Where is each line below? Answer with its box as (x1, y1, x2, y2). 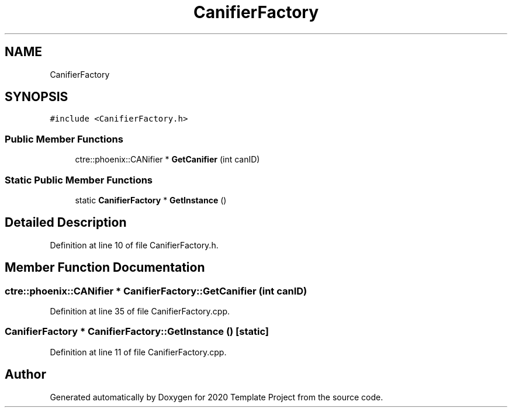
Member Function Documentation (5, 260, 205, 275)
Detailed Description (5, 215, 127, 230)
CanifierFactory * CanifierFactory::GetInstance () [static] (5, 326, 269, 338)
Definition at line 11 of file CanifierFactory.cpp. (50, 347, 227, 357)
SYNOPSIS (5, 89, 68, 105)
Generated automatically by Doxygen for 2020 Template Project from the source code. (50, 392, 383, 402)
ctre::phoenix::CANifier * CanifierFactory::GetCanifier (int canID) (5, 285, 307, 297)
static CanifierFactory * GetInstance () (75, 195, 227, 205)
